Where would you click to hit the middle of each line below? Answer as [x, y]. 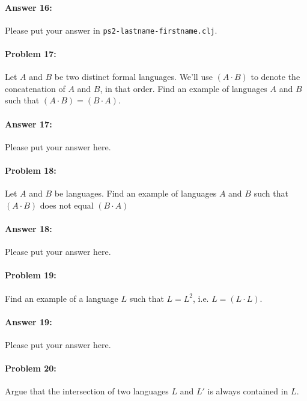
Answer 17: [29, 124]
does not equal [67, 205]
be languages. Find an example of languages [135, 193]
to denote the [275, 77]
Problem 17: [31, 54]
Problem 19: [31, 275]
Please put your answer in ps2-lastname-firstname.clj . [111, 30]
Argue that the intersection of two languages [87, 391]
